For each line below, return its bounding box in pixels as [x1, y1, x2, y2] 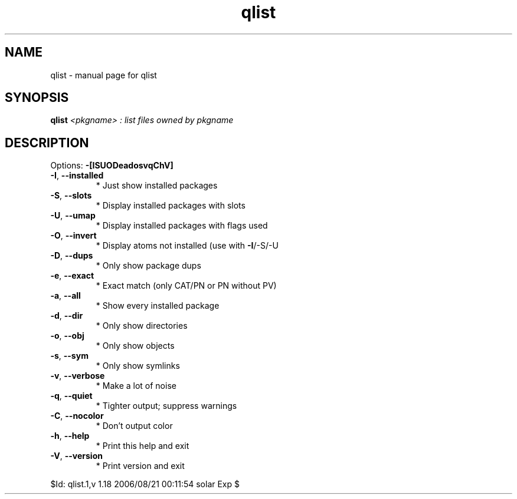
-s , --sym [50, 351, 89, 361]
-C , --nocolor [50, 411, 104, 421]
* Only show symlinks [96, 361, 180, 371]
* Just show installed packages [96, 180, 218, 191]
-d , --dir [50, 310, 83, 321]
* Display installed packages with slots [96, 200, 246, 211]
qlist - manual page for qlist [50, 70, 157, 80]
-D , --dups [50, 250, 93, 261]
